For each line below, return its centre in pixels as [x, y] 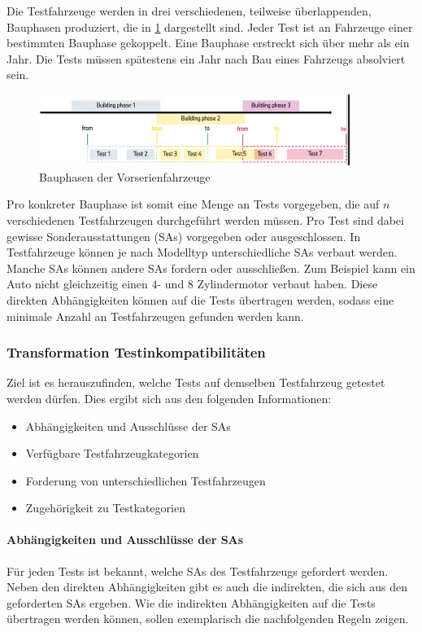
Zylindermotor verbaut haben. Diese [287, 284]
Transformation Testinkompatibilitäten [136, 352]
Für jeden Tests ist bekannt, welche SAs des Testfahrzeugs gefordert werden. [198, 571]
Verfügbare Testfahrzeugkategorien [112, 453]
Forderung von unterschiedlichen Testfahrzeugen [146, 480]
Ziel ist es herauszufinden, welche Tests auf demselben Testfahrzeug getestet [196, 382]
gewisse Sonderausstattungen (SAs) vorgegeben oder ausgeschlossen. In [184, 236]
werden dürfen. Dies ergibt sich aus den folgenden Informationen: [169, 398]
